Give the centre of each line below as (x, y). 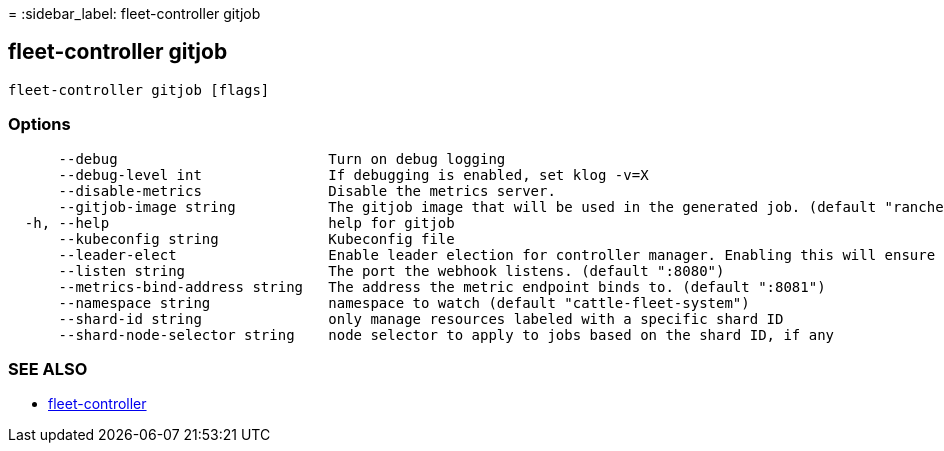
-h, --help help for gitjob (239, 222)
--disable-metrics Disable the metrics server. (307, 190)
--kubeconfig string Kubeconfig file (256, 238)
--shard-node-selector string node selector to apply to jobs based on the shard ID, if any (446, 334)
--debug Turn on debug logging (282, 158)
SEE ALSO (48, 368)
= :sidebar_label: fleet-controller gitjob (134, 13)
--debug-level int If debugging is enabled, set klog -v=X (353, 174)
